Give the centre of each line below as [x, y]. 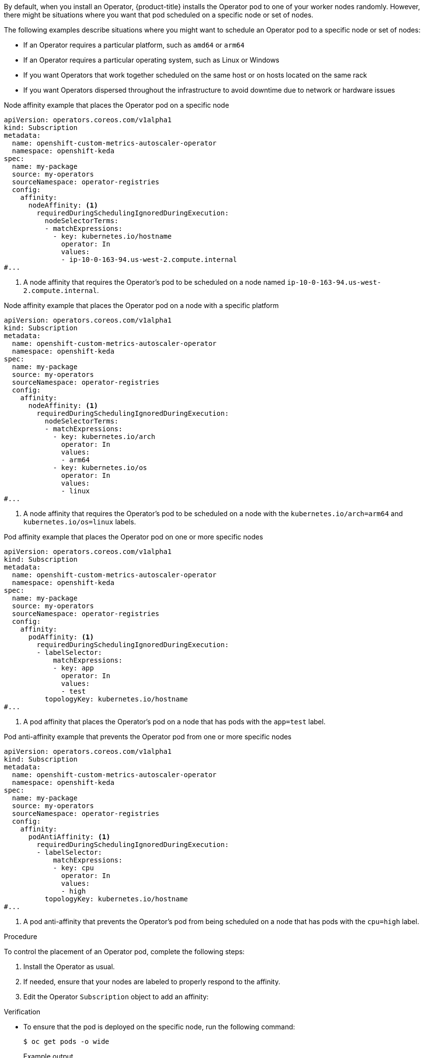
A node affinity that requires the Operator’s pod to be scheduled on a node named [154, 282]
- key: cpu [73, 868]
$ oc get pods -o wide [66, 1042]
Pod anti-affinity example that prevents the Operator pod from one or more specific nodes [148, 737]
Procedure [21, 936]
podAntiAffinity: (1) [69, 837]
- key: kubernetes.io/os [100, 468]
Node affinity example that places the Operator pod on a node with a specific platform [141, 305]
